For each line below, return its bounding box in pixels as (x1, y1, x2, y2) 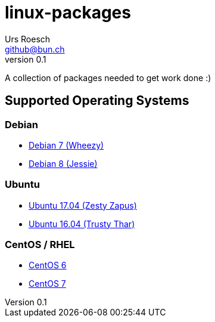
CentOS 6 (29, 260, 67, 271)
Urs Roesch (5, 33, 51, 44)
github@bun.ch (5, 44, 65, 54)
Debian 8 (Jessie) (29, 158, 98, 169)
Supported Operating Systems (5, 93, 189, 109)
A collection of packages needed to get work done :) (5, 72, 211, 83)
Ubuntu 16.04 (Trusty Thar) (29, 218, 135, 229)
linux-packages (5, 2, 131, 23)
